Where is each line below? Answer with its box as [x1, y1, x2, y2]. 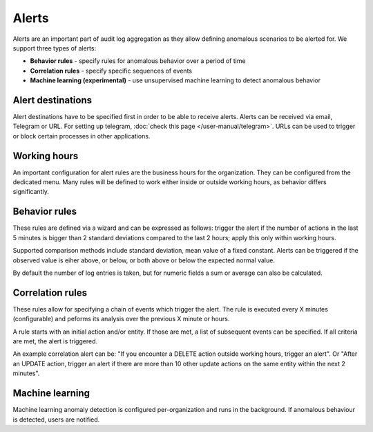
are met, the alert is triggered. [12, 337, 98, 345]
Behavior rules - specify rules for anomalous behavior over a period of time [30, 57, 246, 65]
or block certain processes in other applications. [12, 132, 151, 140]
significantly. [12, 188, 50, 196]
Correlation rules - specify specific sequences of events [30, 66, 193, 75]
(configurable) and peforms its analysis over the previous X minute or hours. [12, 315, 230, 323]
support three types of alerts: [12, 44, 97, 52]
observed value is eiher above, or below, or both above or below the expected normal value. [12, 256, 276, 264]
